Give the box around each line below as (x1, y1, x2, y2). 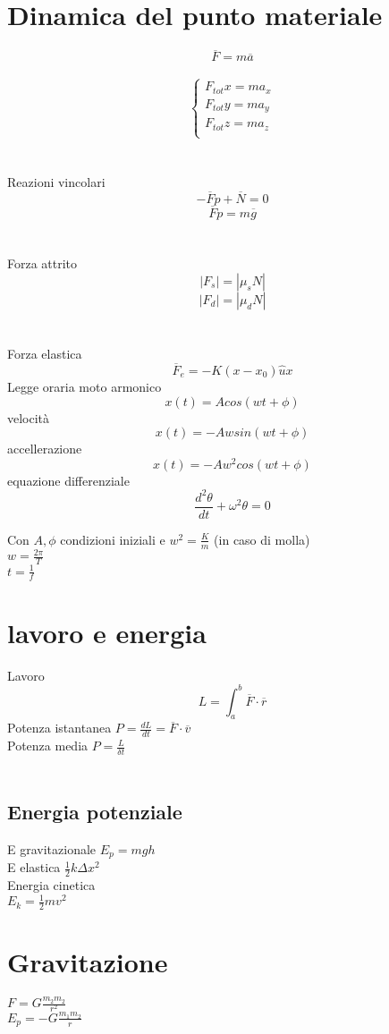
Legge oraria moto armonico (7, 377, 162, 395)
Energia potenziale (7, 798, 182, 826)
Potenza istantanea (7, 718, 112, 737)
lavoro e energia (7, 614, 207, 650)
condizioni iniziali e (60, 530, 165, 548)
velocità (7, 408, 50, 427)
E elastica (7, 858, 61, 877)
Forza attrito (7, 254, 78, 273)
